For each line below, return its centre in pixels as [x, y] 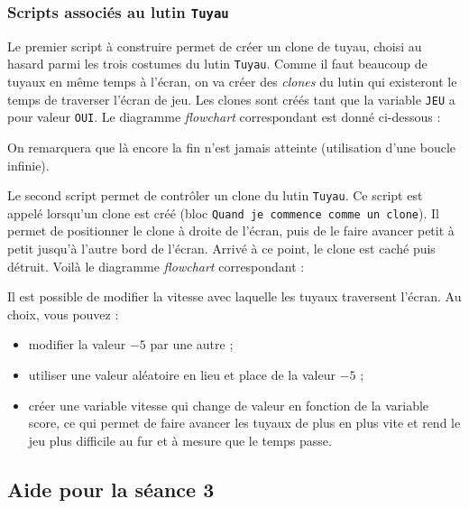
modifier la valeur [77, 344]
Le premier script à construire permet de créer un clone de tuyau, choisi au [215, 46]
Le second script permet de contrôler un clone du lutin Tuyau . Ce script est [215, 195]
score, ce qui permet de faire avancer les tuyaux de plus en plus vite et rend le [244, 423]
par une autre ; [192, 344]
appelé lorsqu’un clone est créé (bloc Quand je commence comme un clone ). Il [223, 212]
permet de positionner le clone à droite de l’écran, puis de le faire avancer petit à [231, 231]
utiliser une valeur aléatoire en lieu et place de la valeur [182, 374]
